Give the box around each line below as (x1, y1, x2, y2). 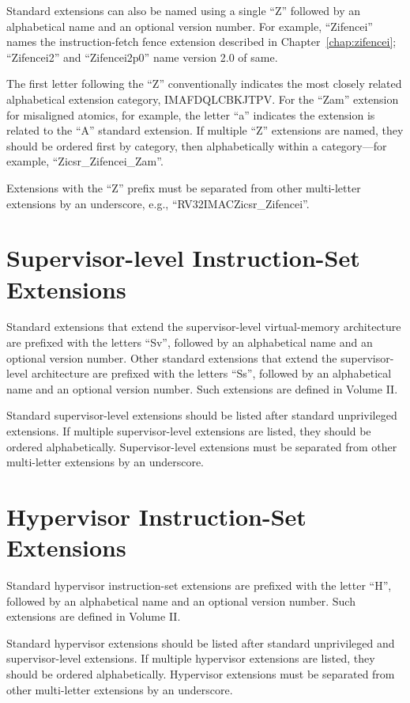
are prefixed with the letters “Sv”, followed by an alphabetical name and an (6, 334, 373, 351)
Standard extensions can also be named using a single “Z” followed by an (6, 2, 361, 18)
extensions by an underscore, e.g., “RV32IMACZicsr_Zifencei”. (6, 195, 310, 211)
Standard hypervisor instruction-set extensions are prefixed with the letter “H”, (6, 577, 392, 594)
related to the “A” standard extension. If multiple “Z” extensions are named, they (6, 122, 404, 139)
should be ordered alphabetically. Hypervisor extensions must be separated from (6, 666, 395, 682)
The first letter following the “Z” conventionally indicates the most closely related (6, 75, 402, 92)
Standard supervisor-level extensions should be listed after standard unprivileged (6, 407, 397, 424)
